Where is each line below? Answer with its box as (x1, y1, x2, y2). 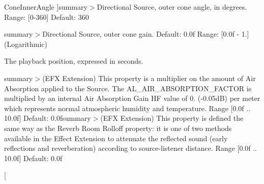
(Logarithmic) (4, 38, 48, 49)
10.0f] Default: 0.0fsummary (4, 113, 91, 123)
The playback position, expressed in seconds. (4, 56, 143, 66)
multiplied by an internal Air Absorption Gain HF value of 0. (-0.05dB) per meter (4, 93, 260, 103)
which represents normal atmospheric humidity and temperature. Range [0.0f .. (4, 102, 251, 113)
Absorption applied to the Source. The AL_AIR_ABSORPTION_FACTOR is (4, 83, 252, 93)
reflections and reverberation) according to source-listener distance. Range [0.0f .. (4, 143, 257, 153)
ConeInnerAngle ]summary (4, 2, 87, 12)
